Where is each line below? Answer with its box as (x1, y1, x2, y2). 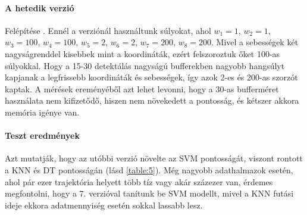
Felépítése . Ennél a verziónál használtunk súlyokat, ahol (5, 24, 211, 36)
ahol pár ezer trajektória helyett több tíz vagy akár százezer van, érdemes (5, 175, 273, 188)
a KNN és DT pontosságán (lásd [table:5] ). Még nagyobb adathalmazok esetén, (5, 163, 293, 176)
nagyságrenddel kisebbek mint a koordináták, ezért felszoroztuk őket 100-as (5, 47, 280, 60)
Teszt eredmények (5, 129, 80, 142)
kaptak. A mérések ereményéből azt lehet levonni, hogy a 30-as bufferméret (5, 82, 279, 95)
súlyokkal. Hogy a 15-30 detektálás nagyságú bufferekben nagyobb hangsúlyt (5, 59, 285, 71)
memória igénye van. (5, 105, 80, 118)
